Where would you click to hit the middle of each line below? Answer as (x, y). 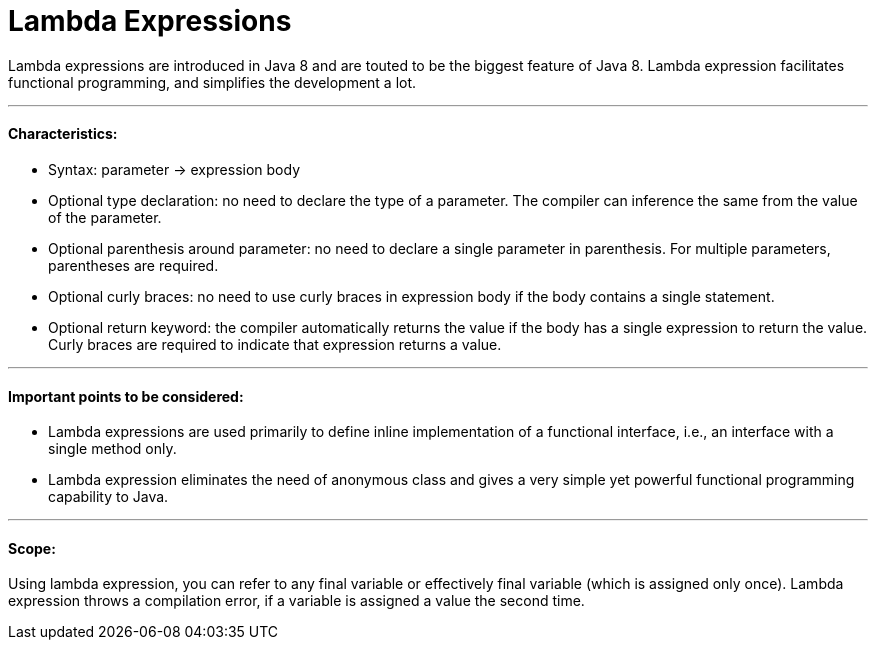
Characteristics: (63, 134)
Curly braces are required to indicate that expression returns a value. (275, 344)
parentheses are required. (133, 265)
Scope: (32, 548)
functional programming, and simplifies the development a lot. (212, 82)
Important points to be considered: (126, 396)
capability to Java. (108, 497)
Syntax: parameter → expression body (174, 169)
